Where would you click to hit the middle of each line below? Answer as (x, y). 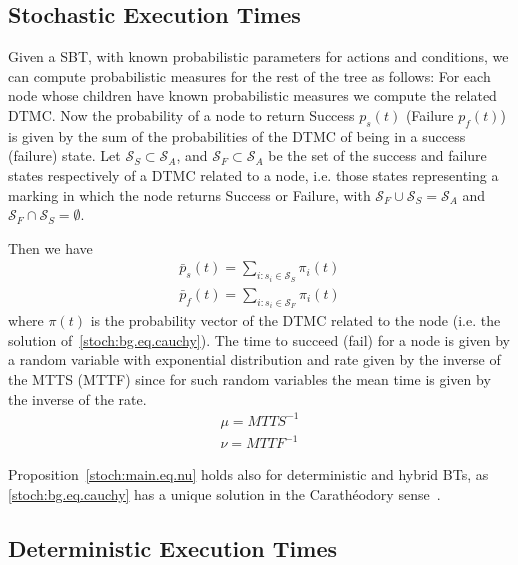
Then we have (50, 247)
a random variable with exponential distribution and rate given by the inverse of (254, 359)
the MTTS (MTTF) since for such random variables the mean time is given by (249, 379)
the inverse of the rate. (77, 398)
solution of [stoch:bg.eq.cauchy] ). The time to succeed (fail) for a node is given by (259, 339)
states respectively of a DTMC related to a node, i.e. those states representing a (253, 174)
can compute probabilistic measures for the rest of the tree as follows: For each (249, 75)
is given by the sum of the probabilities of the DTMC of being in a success (237, 135)
